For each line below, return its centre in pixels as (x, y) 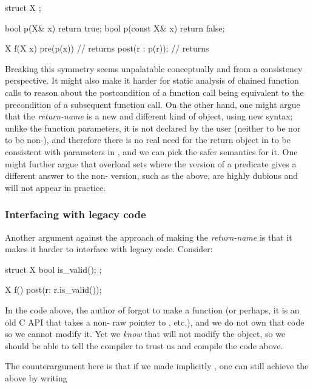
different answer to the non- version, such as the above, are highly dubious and (152, 176)
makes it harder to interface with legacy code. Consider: (109, 249)
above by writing (36, 377)
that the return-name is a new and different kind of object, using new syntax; (149, 116)
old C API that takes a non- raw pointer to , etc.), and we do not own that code (155, 322)
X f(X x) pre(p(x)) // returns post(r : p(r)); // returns (107, 48)
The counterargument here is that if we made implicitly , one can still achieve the (157, 366)
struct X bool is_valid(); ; (53, 269)
